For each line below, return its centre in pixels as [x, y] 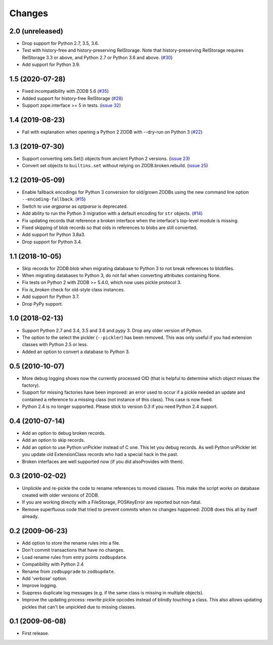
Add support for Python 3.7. [51, 297]
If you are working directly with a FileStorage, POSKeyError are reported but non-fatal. [112, 502]
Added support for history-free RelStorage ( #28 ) [73, 98]
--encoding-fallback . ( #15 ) [54, 199]
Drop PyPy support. [42, 303]
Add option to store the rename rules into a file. [71, 543]
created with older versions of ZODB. [61, 495]
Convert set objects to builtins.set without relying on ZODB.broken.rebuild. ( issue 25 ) [115, 166]
